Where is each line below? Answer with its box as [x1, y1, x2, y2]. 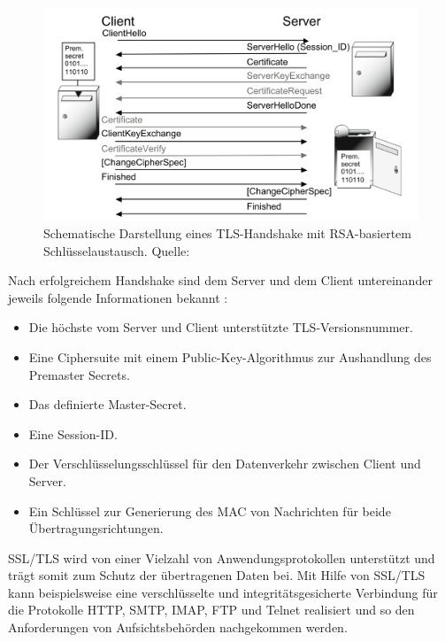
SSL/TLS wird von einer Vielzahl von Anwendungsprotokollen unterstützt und [8, 548, 435, 567]
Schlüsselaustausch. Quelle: [43, 241, 190, 259]
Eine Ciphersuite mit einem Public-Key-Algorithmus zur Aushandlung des [28, 347, 432, 366]
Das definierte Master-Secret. [28, 395, 187, 414]
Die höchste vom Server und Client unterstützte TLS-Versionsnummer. [28, 318, 413, 336]
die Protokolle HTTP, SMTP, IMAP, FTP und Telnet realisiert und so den [8, 600, 415, 619]
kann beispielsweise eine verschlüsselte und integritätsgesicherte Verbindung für [8, 583, 438, 601]
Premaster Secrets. [28, 365, 130, 383]
